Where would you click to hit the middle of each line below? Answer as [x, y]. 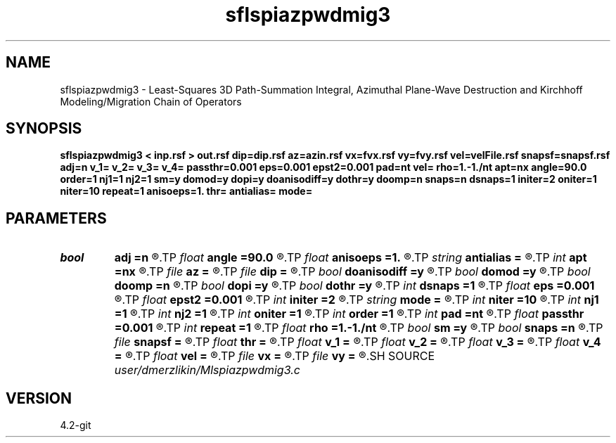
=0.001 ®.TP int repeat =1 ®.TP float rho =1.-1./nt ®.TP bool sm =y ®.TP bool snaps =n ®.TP [359, 328]
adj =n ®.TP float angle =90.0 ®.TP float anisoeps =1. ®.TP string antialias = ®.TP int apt [351, 258]
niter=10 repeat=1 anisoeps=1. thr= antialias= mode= [186, 191]
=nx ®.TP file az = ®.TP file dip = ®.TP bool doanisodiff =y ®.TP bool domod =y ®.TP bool [352, 272]
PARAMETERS [56, 218]
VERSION [39, 398]
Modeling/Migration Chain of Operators [151, 101]
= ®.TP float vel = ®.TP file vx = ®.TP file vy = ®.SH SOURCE [275, 356]
